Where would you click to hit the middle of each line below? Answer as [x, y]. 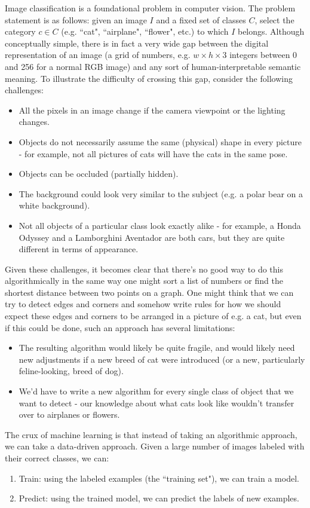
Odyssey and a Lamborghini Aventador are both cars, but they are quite [152, 237]
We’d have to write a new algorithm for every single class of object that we [156, 391]
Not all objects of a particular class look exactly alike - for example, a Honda [160, 225]
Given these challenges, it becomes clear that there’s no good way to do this [144, 269]
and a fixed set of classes [201, 19]
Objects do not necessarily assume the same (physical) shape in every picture [160, 141]
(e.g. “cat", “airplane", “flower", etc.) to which [145, 31]
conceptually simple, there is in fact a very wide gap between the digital [137, 43]
